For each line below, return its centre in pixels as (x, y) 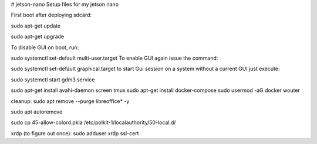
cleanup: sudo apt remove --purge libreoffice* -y (70, 101)
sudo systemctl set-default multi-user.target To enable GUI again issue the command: (114, 58)
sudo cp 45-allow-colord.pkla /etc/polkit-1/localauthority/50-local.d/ (93, 122)
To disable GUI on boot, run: (45, 47)
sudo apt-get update (36, 26)
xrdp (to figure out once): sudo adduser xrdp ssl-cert (75, 133)
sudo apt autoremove (37, 112)
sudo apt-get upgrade (38, 37)
